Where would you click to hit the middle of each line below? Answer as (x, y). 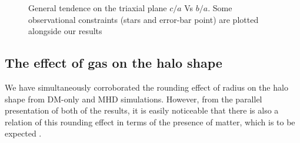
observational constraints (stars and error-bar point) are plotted (144, 19)
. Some (220, 8)
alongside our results (65, 31)
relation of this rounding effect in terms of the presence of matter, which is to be (150, 122)
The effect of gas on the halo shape (114, 63)
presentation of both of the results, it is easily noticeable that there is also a (142, 110)
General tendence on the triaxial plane (98, 8)
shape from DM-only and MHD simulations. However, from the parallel (134, 99)
